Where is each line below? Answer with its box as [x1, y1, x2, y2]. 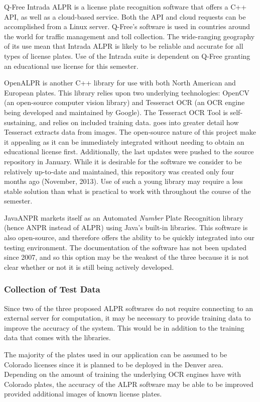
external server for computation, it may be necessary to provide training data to [4, 313, 251, 323]
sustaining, [4, 117, 37, 127]
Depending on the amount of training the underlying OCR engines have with [4, 369, 241, 379]
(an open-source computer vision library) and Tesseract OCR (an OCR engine [4, 97, 245, 108]
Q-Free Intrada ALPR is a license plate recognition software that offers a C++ [4, 2, 247, 12]
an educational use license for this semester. [4, 60, 139, 71]
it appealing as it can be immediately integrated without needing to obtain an [4, 136, 244, 147]
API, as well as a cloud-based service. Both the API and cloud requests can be [4, 11, 246, 22]
